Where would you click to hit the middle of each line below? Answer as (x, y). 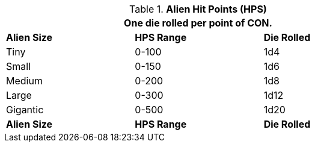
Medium (24, 81)
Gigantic (25, 110)
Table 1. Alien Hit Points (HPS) (198, 9)
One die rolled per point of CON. (198, 23)
